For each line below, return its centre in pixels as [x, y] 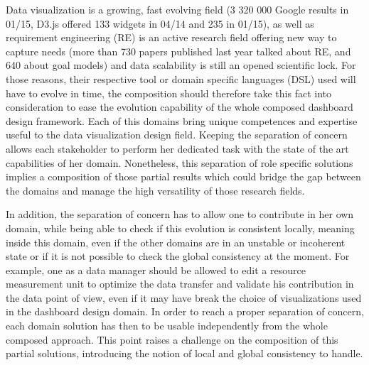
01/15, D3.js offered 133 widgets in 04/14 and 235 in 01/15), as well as [160, 23]
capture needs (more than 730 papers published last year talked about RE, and [178, 51]
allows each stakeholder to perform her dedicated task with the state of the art [177, 148]
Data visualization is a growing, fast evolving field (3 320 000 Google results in [177, 9]
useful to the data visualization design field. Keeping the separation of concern [177, 135]
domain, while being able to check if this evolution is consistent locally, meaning [180, 228]
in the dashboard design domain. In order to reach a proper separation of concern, [185, 311]
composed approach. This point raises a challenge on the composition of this [172, 339]
